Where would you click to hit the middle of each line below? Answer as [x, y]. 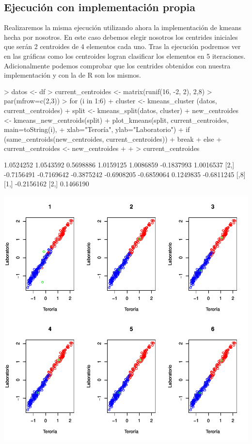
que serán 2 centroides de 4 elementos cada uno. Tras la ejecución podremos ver [122, 46]
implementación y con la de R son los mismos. [72, 75]
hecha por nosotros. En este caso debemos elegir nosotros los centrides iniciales [121, 37]
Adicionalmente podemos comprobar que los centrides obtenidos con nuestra [117, 65]
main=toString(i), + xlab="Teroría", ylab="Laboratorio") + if [97, 129]
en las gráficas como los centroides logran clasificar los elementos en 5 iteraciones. [125, 56]
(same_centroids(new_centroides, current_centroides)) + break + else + [113, 139]
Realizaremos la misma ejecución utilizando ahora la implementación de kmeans [123, 27]
